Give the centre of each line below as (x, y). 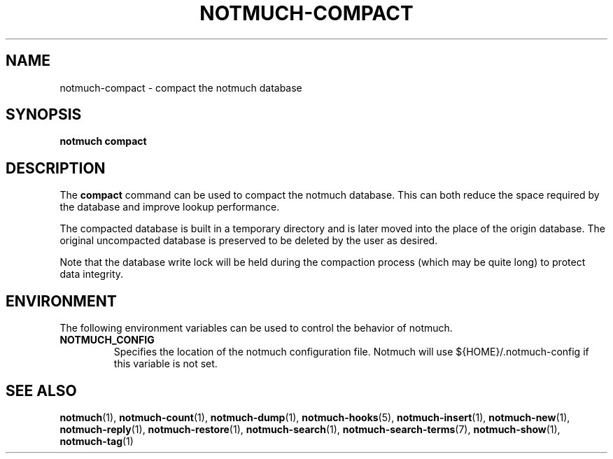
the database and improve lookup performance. (170, 207)
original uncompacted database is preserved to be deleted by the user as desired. (249, 241)
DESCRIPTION (56, 168)
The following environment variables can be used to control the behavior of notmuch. (256, 328)
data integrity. (92, 274)
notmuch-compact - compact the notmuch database (181, 87)
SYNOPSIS (44, 115)
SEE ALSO (41, 390)
